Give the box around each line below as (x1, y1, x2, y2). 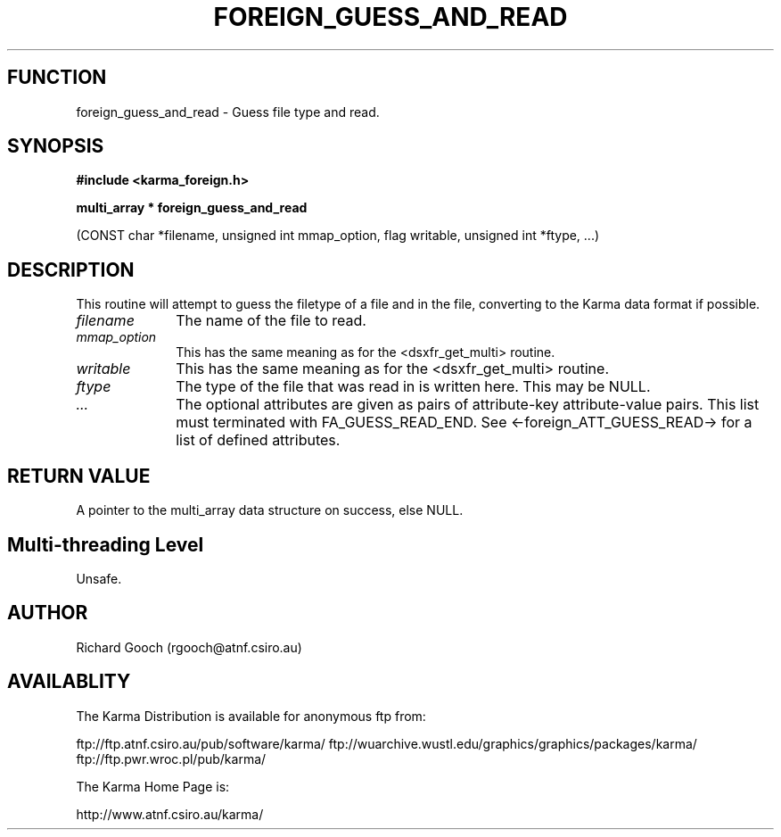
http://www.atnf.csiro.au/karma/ (76, 806, 264, 822)
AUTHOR (7, 601, 88, 625)
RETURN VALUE (7, 464, 151, 487)
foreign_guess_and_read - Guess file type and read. (76, 104, 380, 120)
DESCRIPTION (7, 258, 135, 281)
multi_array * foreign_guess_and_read (76, 200, 308, 216)
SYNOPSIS (7, 135, 104, 158)
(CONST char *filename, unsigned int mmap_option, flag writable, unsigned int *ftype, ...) (76, 228, 600, 244)
